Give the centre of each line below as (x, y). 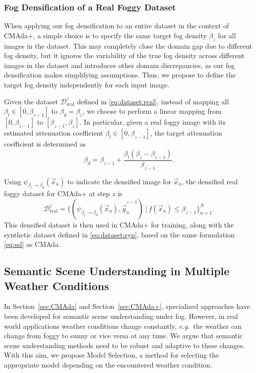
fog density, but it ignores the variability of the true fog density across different (124, 55)
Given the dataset (31, 101)
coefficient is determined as (45, 144)
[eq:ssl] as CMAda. (32, 244)
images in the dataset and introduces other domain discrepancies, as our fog (120, 65)
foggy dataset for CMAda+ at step (57, 193)
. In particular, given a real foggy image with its (153, 122)
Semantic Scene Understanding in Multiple (117, 271)
